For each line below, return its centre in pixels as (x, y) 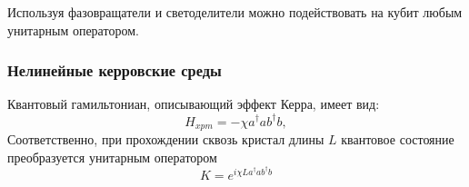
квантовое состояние (398, 138)
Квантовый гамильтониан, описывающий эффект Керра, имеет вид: (194, 104)
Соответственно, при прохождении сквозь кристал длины (166, 138)
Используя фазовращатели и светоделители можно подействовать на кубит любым (235, 12)
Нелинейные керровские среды (115, 70)
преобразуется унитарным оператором (112, 157)
